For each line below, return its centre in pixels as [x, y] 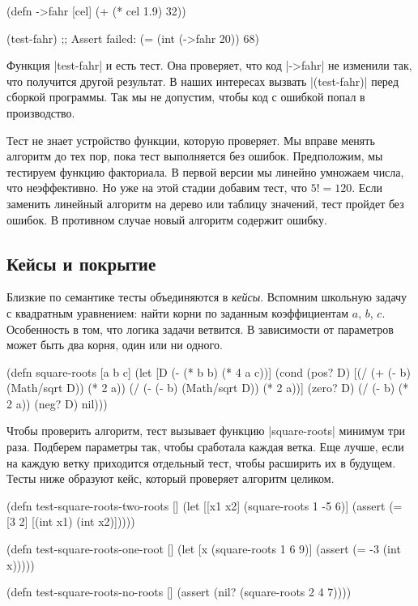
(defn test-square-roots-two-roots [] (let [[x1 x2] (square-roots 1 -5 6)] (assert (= [205, 505]
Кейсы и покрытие [81, 263]
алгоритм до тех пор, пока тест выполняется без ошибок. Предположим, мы [195, 156]
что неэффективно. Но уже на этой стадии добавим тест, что [157, 188]
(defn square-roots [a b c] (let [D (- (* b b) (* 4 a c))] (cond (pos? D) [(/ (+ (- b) [209, 371]
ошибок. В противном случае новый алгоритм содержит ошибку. [167, 219]
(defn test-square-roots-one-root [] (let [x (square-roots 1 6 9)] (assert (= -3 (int [204, 549]
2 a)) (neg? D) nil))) [57, 403]
